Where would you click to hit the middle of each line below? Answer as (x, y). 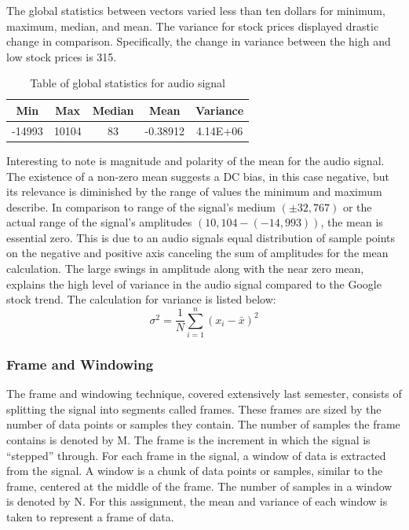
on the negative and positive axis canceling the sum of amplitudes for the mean (197, 253)
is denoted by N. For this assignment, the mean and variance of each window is (197, 501)
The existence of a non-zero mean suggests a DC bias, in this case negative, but (198, 176)
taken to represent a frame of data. (90, 516)
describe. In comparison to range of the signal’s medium (141, 206)
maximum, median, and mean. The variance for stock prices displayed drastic (193, 26)
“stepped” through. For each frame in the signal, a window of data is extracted (196, 455)
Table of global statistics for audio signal (128, 83)
